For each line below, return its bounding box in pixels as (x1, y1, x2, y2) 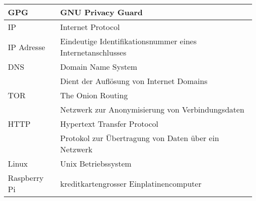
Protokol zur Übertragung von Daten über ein (60, 132, 219, 144)
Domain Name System (60, 61, 137, 72)
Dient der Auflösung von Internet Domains (60, 75, 208, 86)
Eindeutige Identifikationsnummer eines (60, 35, 197, 47)
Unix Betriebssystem (60, 158, 131, 169)
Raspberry (8, 172, 44, 183)
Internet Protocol (60, 21, 120, 32)
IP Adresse (8, 41, 45, 53)
